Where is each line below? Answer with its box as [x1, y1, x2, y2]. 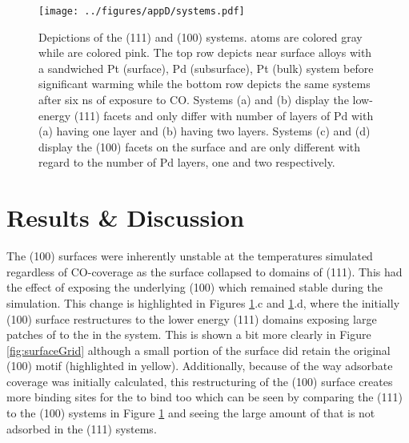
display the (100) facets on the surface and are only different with [38, 138, 361, 155]
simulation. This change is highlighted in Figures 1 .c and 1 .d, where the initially [6, 294, 400, 311]
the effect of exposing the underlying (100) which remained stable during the [6, 279, 383, 296]
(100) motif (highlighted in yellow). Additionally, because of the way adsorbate [6, 357, 393, 374]
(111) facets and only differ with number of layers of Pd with [74, 107, 374, 123]
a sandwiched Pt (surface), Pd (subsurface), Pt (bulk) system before [38, 59, 374, 76]
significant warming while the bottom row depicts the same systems [38, 75, 371, 92]
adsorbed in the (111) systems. [6, 420, 157, 437]
